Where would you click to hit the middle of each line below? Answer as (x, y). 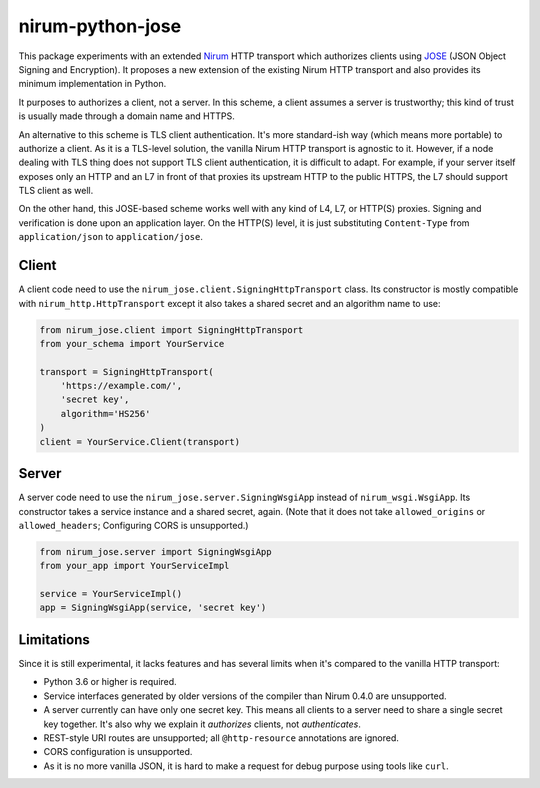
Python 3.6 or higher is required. (110, 682)
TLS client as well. (56, 191)
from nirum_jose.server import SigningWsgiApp (155, 551)
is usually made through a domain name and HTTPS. (126, 116)
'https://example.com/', (121, 386)
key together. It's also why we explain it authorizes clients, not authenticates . (202, 724)
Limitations (54, 639)
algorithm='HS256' (105, 413)
